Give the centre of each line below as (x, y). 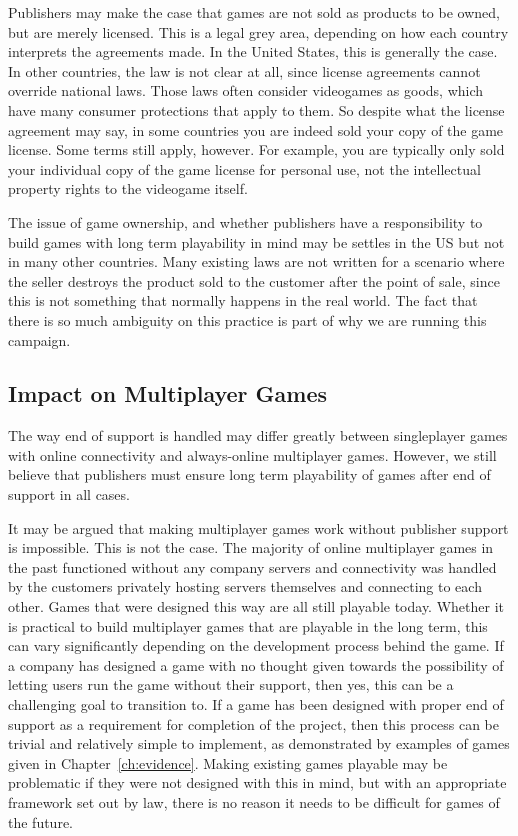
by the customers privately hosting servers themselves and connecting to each (245, 586)
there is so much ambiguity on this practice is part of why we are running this (247, 319)
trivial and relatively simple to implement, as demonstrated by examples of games (259, 743)
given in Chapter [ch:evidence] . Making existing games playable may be (228, 762)
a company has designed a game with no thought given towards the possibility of (256, 664)
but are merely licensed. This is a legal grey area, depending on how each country (258, 31)
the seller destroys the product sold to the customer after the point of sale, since (254, 280)
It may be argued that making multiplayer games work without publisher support (258, 527)
